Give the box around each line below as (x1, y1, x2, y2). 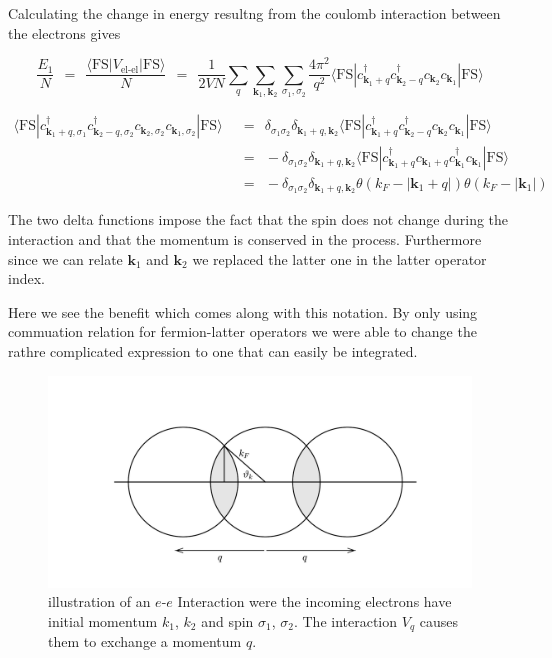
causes (419, 610, 458, 631)
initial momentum (48, 610, 158, 631)
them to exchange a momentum (48, 631, 242, 652)
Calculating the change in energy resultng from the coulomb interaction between (8, 3, 501, 23)
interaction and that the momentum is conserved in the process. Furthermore (8, 229, 482, 250)
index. (8, 268, 45, 289)
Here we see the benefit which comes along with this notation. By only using (8, 301, 478, 322)
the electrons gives (8, 22, 121, 43)
